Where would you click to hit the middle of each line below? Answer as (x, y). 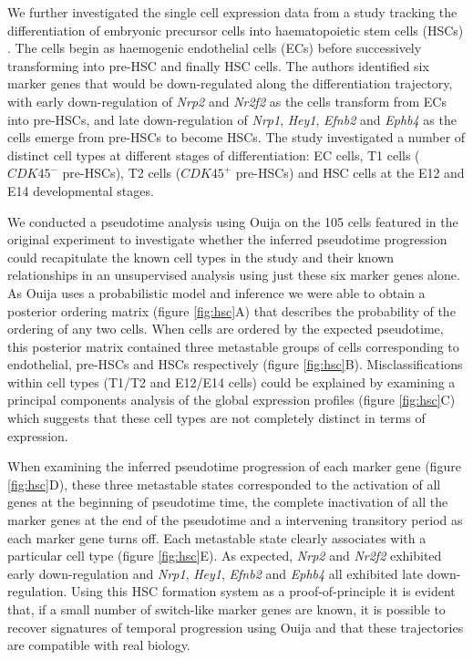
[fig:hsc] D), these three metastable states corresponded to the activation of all (224, 484)
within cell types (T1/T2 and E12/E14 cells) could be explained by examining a (231, 382)
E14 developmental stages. (81, 190)
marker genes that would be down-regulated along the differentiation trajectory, (230, 83)
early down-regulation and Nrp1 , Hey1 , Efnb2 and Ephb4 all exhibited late (215, 573)
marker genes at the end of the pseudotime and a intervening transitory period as (235, 520)
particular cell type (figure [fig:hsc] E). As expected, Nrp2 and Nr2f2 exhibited (225, 556)
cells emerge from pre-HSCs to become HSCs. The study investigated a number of (236, 137)
